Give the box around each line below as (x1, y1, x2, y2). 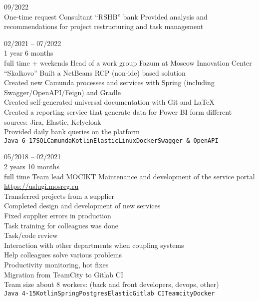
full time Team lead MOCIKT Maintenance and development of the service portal (4, 171, 255, 181)
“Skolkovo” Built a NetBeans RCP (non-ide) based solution (4, 67, 186, 78)
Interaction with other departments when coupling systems (4, 239, 184, 250)
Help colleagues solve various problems (4, 249, 122, 260)
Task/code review (4, 230, 58, 240)
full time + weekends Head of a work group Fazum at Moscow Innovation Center (4, 57, 252, 68)
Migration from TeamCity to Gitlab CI (4, 269, 123, 279)
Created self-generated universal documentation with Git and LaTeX (4, 97, 215, 107)
